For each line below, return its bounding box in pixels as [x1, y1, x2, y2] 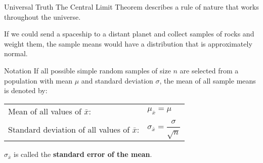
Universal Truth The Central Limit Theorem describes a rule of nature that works [4, 2, 259, 12]
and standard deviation [81, 75, 153, 86]
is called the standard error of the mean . [14, 149, 152, 159]
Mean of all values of [8, 105, 81, 117]
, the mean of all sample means [159, 75, 256, 86]
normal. [4, 48, 28, 59]
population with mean [4, 75, 72, 86]
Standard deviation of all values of [8, 123, 130, 135]
